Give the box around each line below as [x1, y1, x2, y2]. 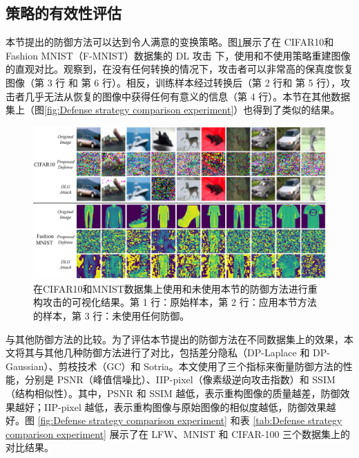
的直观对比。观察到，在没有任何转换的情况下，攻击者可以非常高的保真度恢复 [6, 62, 353, 76]
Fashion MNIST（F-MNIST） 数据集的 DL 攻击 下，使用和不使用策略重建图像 [6, 48, 351, 62]
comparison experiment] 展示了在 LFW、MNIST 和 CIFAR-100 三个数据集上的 [6, 426, 351, 441]
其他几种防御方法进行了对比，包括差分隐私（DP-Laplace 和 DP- [43, 345, 330, 360]
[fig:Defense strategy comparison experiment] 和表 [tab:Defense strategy [37, 413, 342, 428]
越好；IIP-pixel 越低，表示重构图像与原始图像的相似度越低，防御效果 [14, 399, 327, 414]
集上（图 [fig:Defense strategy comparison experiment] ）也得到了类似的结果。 [6, 102, 340, 117]
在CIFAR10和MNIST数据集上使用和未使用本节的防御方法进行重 [33, 281, 318, 295]
